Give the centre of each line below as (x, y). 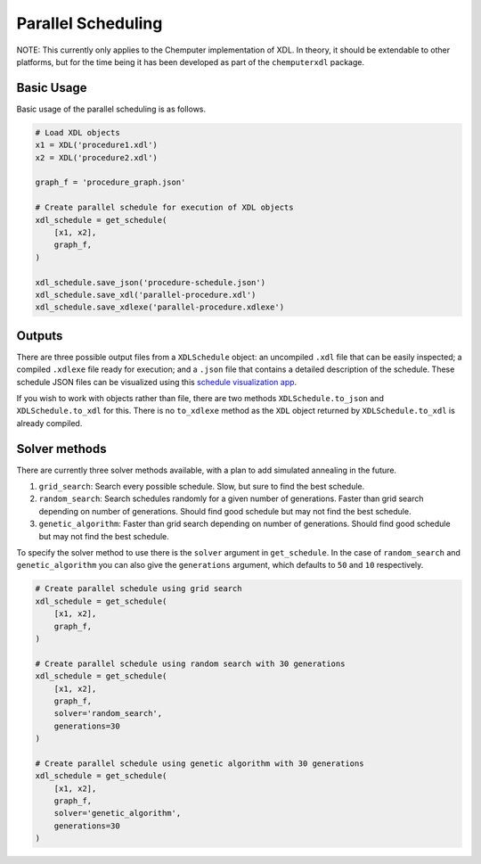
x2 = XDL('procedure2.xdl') (96, 157)
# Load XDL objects (77, 132)
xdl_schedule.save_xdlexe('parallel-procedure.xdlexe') (160, 307)
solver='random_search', (108, 714)
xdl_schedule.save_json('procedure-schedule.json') (151, 282)
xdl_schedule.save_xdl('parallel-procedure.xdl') (146, 295)
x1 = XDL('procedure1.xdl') (96, 145)
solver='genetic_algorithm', (118, 813)
